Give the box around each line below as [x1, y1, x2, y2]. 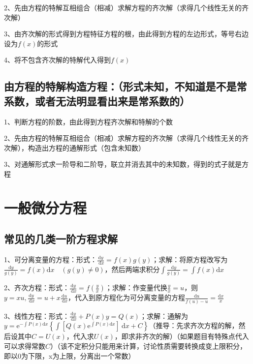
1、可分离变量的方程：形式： [4, 254, 97, 265]
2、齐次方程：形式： [4, 282, 69, 293]
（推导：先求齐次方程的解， [149, 320, 239, 331]
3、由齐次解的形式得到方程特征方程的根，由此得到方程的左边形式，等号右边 [4, 29, 249, 39]
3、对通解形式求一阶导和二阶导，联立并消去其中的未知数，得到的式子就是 [4, 159, 242, 169]
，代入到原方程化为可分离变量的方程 [68, 292, 186, 303]
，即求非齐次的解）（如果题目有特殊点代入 [114, 331, 249, 341]
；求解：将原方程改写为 [152, 254, 228, 265]
